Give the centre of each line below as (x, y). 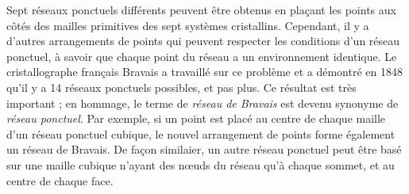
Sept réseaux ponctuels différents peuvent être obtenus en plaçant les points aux (201, 10)
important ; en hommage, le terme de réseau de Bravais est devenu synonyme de (203, 103)
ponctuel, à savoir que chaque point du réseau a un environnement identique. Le (202, 56)
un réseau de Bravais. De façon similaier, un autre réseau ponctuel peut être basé (204, 149)
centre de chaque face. (60, 180)
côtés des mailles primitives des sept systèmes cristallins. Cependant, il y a (188, 25)
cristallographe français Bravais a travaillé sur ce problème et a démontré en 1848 (204, 72)
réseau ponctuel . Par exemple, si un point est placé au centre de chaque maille (196, 118)
